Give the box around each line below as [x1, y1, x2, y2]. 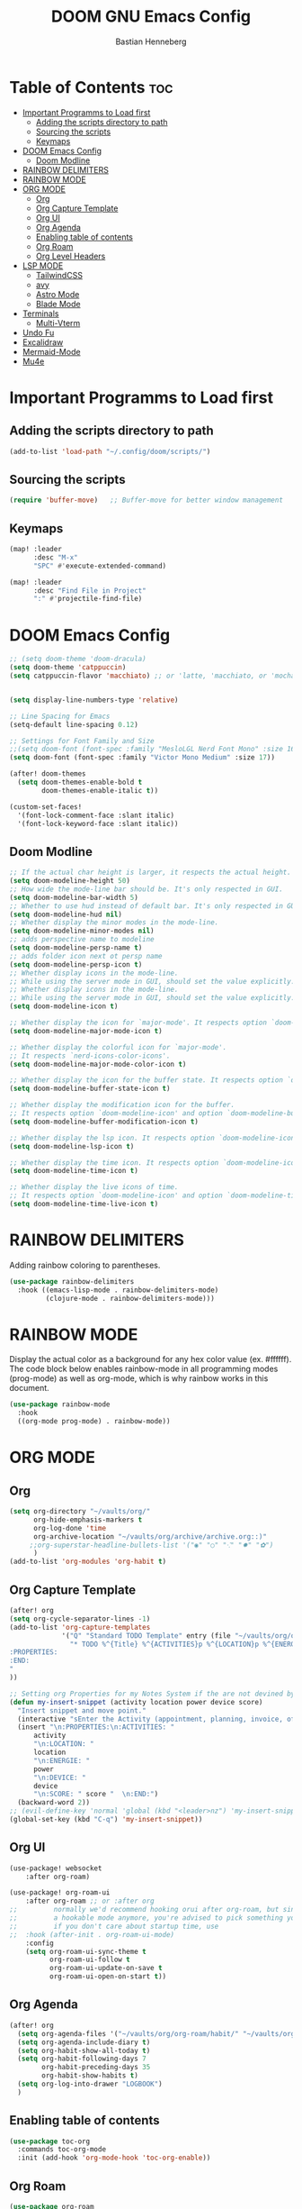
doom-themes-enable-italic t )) [41, 786, 159, 795]
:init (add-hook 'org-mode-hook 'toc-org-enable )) [17, 2153, 211, 2163]
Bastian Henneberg [115, 36, 187, 47]
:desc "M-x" [32, 552, 78, 562]
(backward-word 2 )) [17, 1798, 91, 1807]
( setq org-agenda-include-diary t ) [17, 2038, 151, 2047]
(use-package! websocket [9, 1863, 102, 1873]
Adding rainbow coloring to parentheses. [9, 1259, 161, 1270]
